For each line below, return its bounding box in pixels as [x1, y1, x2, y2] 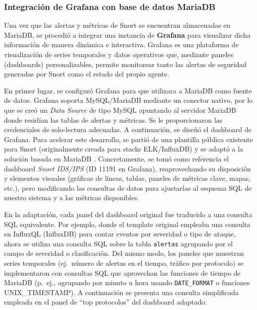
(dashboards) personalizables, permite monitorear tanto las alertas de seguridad [4, 59, 247, 69]
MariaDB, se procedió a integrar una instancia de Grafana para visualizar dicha [4, 29, 251, 40]
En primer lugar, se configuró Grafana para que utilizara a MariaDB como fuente [4, 85, 252, 95]
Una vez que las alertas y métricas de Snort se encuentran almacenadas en [4, 20, 231, 30]
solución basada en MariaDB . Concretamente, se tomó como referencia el [4, 153, 229, 163]
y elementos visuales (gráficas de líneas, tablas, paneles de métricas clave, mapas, [4, 173, 251, 183]
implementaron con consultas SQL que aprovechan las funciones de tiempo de [4, 267, 241, 278]
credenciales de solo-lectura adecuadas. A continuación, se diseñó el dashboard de [4, 124, 252, 135]
